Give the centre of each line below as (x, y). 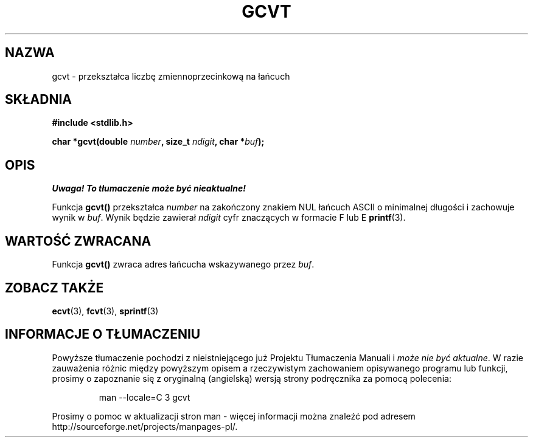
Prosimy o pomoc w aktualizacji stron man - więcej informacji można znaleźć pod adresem (234, 416)
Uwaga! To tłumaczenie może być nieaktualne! (149, 188)
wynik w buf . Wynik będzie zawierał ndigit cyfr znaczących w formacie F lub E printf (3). (229, 218)
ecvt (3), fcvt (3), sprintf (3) (105, 311)
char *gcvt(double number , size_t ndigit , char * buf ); (158, 142)
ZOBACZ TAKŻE (54, 288)
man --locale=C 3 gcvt (145, 397)
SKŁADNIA (38, 100)
